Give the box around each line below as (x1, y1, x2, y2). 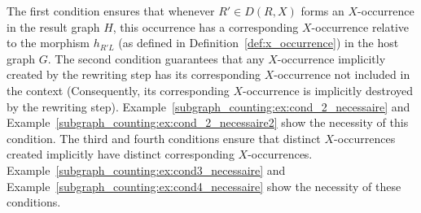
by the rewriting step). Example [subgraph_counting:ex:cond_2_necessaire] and (7, 98, 410, 115)
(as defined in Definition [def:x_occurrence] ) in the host (118, 34, 399, 51)
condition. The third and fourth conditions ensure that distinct (7, 129, 321, 146)
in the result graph (7, 18, 100, 35)
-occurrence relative (311, 18, 410, 35)
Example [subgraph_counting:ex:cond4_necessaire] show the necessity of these (7, 177, 401, 194)
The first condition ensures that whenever (7, 2, 215, 19)
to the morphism (7, 34, 90, 51)
